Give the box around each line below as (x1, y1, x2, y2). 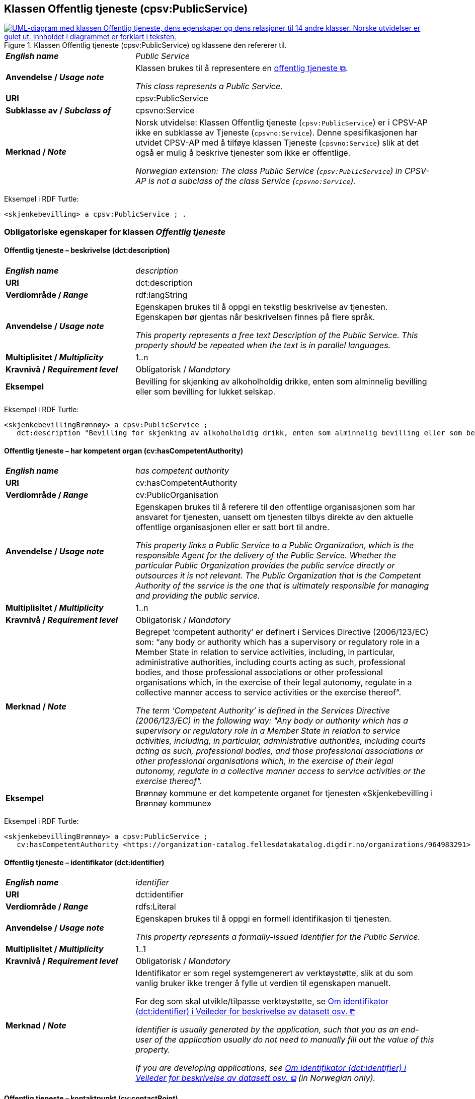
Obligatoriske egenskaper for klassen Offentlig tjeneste (4, 226, 226, 237)
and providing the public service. (135, 591, 260, 601)
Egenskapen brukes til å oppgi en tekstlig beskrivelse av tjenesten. (135, 302, 388, 312)
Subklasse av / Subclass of (6, 105, 111, 116)
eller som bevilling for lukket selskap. (135, 386, 276, 397)
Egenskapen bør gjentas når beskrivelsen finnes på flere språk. (135, 312, 375, 322)
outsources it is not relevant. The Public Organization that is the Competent (135, 570, 421, 581)
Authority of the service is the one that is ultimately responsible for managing (135, 580, 429, 591)
